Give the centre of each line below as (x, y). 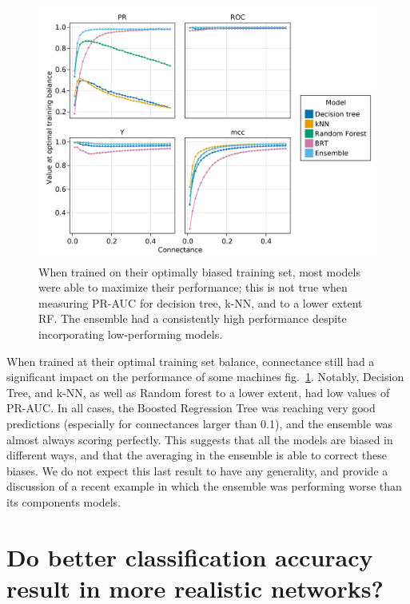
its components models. (64, 501)
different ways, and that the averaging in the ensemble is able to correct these (197, 455)
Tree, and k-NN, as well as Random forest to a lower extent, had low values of (198, 392)
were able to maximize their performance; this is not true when (193, 287)
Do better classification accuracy (190, 556)
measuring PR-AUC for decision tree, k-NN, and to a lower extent (201, 302)
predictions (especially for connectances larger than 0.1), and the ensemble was (200, 423)
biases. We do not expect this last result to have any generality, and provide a (197, 470)
